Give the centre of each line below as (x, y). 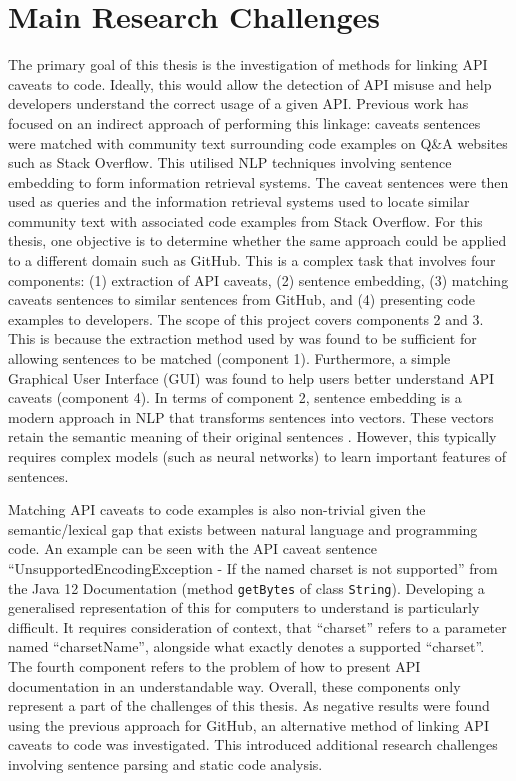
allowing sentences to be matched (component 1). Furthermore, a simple (229, 358)
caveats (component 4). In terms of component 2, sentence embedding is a (235, 397)
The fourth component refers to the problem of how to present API (214, 666)
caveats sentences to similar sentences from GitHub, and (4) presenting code (241, 299)
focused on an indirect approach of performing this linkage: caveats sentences (244, 122)
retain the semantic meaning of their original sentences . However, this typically (252, 436)
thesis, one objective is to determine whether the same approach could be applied (257, 240)
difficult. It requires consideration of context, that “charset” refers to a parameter (257, 626)
